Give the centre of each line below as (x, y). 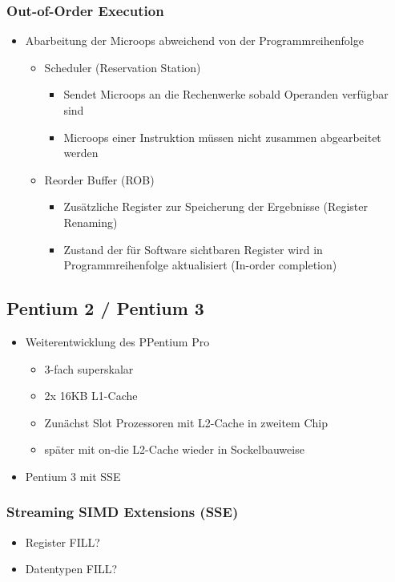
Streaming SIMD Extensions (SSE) (123, 512)
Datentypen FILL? (71, 569)
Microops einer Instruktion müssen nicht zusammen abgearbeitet (222, 137)
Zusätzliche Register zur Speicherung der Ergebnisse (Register (216, 206)
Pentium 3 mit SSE (73, 476)
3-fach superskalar (89, 368)
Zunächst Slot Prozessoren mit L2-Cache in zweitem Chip (186, 422)
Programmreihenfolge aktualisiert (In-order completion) (200, 265)
